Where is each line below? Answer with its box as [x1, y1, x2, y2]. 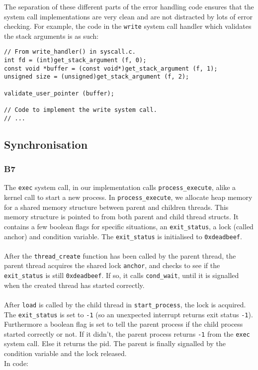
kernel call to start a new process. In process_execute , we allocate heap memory [4, 192, 253, 202]
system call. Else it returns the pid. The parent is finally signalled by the [4, 338, 226, 349]
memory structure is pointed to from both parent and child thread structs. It [4, 211, 239, 222]
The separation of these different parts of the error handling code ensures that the [4, 1, 254, 11]
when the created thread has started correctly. [4, 279, 145, 290]
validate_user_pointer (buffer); [4, 90, 114, 97]
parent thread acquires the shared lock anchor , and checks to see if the [4, 260, 220, 271]
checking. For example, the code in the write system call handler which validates [4, 21, 252, 31]
